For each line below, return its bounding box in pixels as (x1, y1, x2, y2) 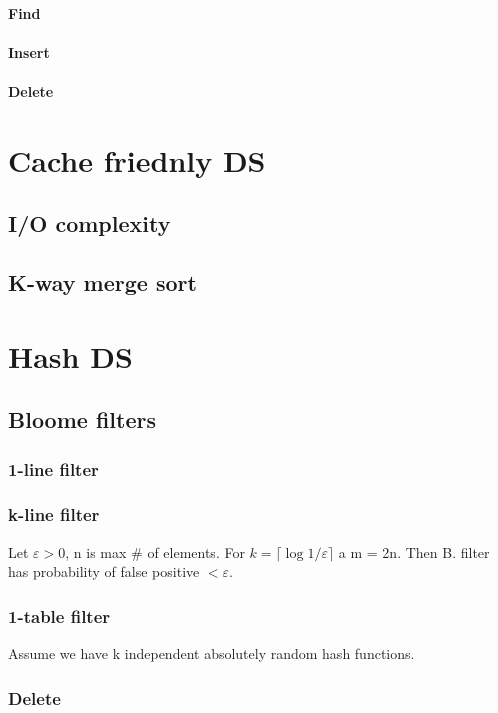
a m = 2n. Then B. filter (338, 541, 490, 562)
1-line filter (8, 456, 99, 481)
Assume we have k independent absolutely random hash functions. (8, 643, 415, 664)
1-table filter (8, 603, 111, 628)
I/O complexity (8, 208, 171, 239)
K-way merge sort (8, 267, 197, 298)
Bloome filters (8, 404, 156, 435)
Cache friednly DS (8, 139, 266, 180)
